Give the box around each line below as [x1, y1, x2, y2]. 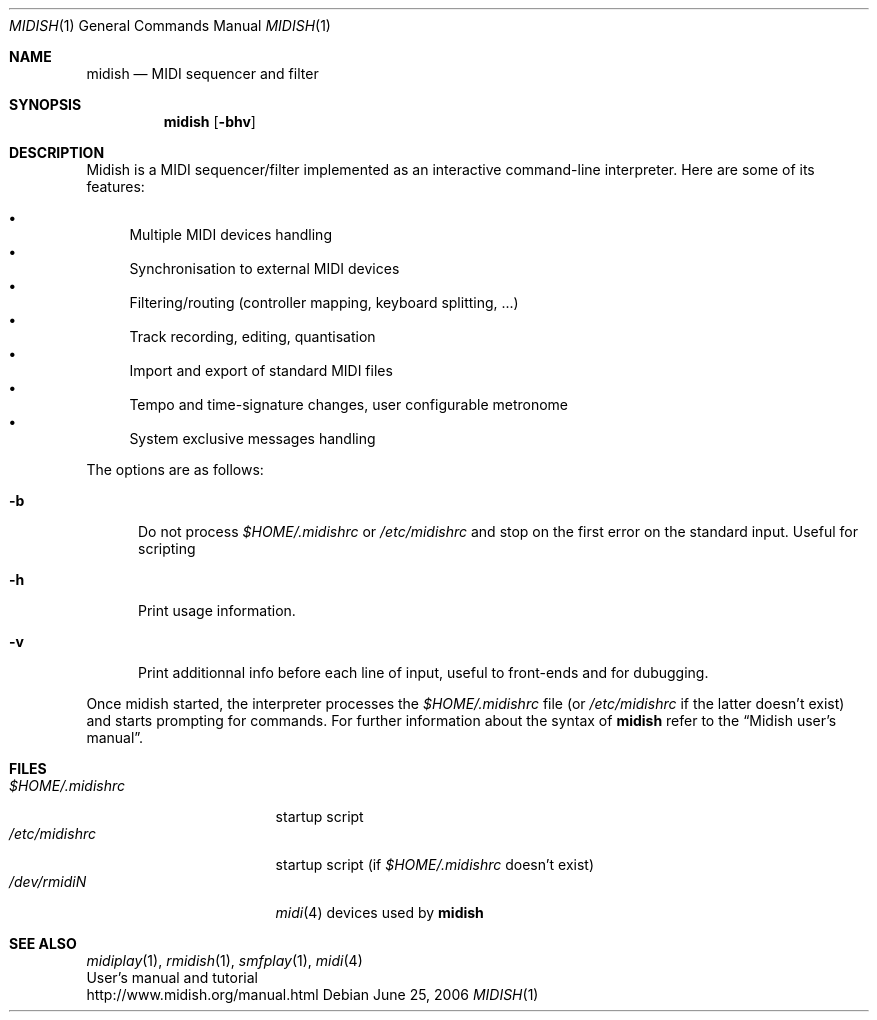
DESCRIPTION [9, 144, 105, 161]
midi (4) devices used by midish [275, 904, 484, 921]
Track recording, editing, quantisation [129, 328, 376, 345]
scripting [138, 540, 196, 557]
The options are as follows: [86, 461, 264, 478]
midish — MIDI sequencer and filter [86, 65, 319, 82]
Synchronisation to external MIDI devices [129, 260, 400, 277]
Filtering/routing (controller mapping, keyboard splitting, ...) [129, 294, 519, 311]
